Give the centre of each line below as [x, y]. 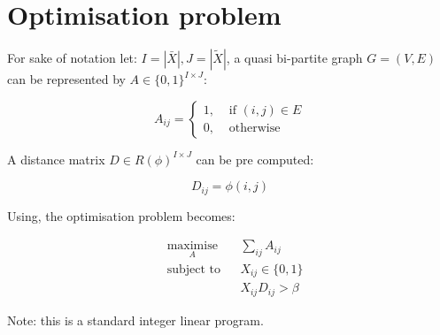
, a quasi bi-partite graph [294, 58]
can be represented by [66, 79]
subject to [193, 269]
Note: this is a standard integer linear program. [135, 320]
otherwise [255, 129]
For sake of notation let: [72, 58]
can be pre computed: [255, 159]
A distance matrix [56, 159]
